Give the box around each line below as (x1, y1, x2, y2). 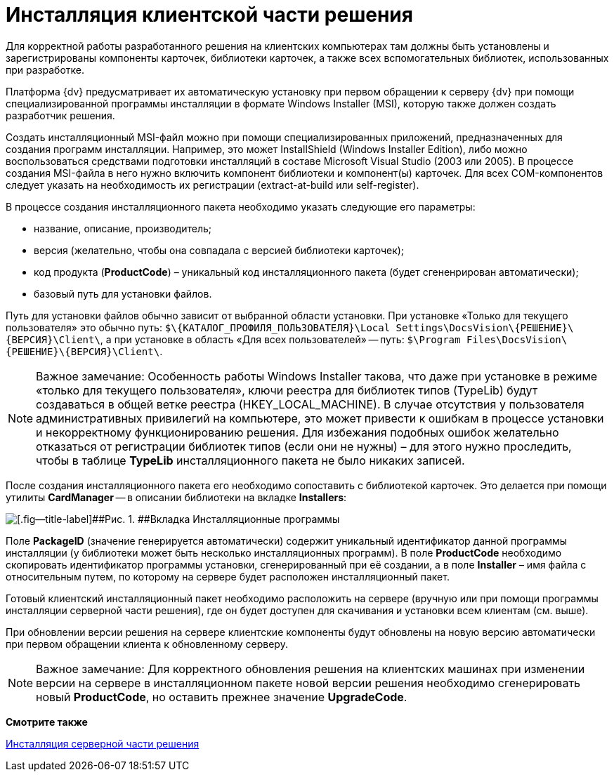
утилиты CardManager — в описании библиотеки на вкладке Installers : (6, 491, 347, 503)
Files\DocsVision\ (466, 333, 568, 345)
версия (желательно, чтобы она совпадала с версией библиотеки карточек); (34, 244, 405, 256)
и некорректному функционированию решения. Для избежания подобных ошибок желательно (36, 425, 559, 439)
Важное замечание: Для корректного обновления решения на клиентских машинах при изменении (36, 661, 585, 676)
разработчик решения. (6, 109, 115, 121)
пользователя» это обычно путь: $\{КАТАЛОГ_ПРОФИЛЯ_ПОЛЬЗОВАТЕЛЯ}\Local (6, 321, 391, 333)
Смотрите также (6, 715, 88, 728)
